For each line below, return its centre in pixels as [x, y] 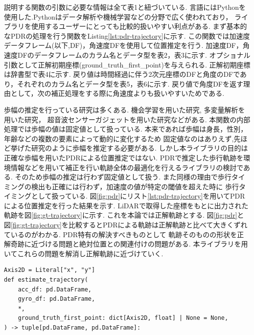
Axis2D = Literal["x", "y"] [50, 270]
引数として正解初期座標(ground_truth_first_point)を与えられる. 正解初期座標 [127, 64]
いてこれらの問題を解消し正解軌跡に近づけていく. [84, 253]
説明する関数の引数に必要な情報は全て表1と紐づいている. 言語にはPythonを [125, 7]
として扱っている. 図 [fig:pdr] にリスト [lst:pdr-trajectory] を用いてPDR [138, 196]
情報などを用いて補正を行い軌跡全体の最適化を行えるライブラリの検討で [127, 167]
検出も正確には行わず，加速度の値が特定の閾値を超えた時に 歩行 [135, 186]
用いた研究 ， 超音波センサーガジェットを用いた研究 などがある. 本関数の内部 [127, 119]
